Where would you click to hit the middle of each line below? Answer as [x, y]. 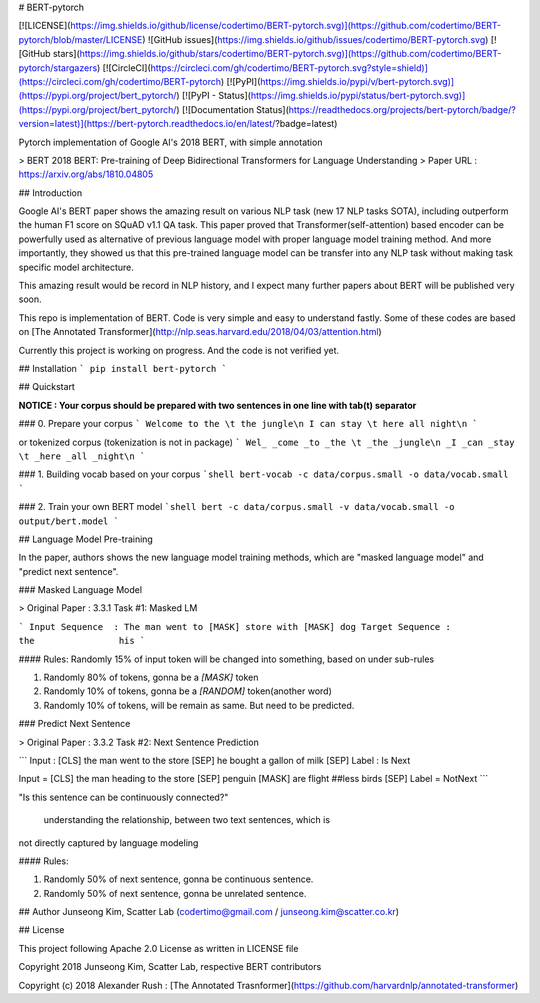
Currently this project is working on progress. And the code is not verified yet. [179, 350]
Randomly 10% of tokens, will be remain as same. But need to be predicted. [199, 705]
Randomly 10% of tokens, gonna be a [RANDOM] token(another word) [187, 691]
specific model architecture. [76, 267]
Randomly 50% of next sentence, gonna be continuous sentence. [178, 879]
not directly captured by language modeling [108, 842]
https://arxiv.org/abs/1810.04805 [86, 174]
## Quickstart [46, 387]
